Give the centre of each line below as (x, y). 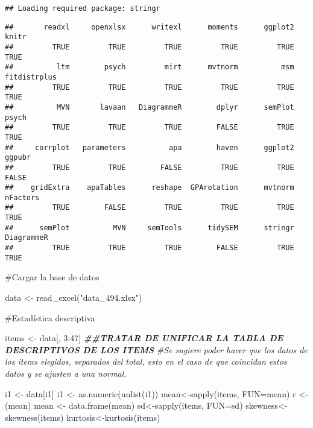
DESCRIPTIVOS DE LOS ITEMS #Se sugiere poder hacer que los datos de (156, 349)
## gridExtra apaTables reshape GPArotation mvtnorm (150, 188)
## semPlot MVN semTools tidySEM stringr (150, 228)
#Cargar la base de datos (52, 277)
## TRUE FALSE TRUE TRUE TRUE (150, 208)
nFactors (22, 197)
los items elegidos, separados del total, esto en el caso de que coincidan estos (146, 361)
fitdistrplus (31, 77)
